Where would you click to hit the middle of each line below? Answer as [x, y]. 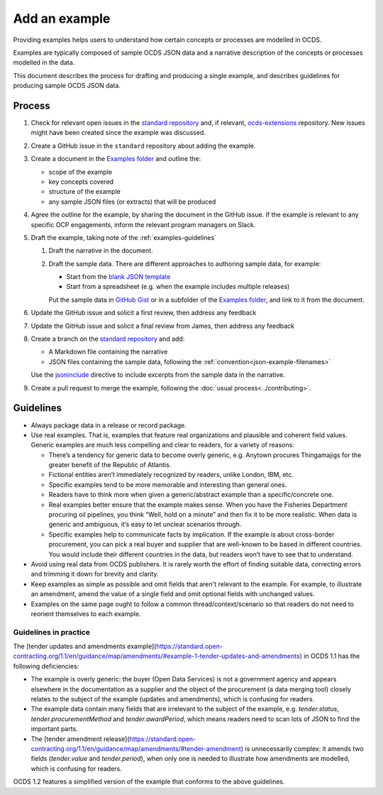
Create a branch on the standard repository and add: [108, 339]
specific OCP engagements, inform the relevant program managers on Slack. [143, 224]
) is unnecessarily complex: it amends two [302, 748]
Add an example [62, 18]
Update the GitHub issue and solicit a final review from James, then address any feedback [162, 326]
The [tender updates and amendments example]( [85, 647]
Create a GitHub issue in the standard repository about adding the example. [143, 146]
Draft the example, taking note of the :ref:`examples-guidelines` [123, 237]
